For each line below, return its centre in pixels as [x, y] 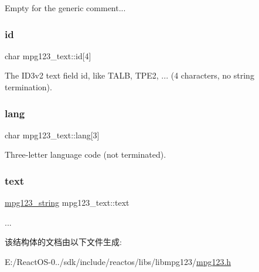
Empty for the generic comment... [65, 8]
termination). [28, 87]
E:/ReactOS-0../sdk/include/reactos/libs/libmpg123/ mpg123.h [118, 261]
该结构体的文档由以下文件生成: [63, 242]
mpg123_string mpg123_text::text [67, 203]
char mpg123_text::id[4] [48, 55]
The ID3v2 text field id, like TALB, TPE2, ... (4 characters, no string [129, 75]
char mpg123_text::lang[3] [52, 135]
